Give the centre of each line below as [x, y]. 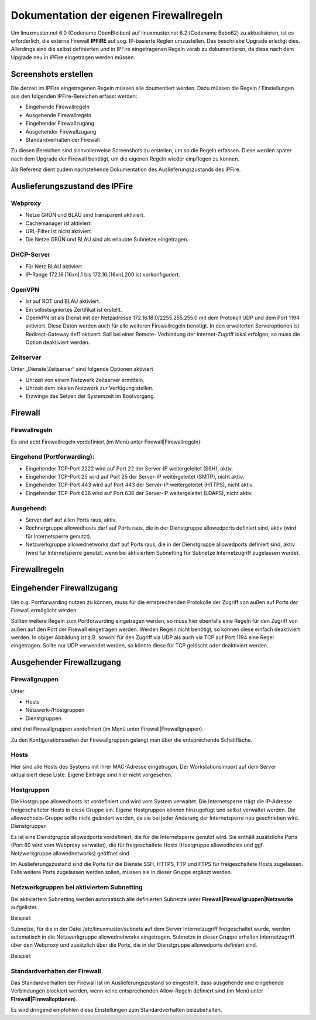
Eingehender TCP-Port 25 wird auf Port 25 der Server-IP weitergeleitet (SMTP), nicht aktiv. [135, 477]
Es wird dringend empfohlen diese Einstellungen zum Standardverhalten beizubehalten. [116, 1010]
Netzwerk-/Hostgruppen [55, 710]
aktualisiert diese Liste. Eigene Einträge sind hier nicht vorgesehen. [92, 775]
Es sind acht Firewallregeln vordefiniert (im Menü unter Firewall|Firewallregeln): [106, 442]
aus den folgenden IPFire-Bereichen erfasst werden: [74, 96]
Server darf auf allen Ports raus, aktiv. [71, 520]
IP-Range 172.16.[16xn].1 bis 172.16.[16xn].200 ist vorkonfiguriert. [103, 274]
